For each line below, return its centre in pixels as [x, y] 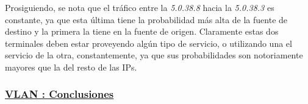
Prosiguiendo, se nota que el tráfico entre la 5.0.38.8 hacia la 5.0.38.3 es [140, 7]
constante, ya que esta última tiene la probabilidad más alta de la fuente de [146, 19]
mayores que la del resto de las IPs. [71, 67]
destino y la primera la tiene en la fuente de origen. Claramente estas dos [142, 31]
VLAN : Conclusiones [59, 94]
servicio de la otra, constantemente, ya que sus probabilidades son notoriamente [154, 55]
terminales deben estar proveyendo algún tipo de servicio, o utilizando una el [149, 43]
